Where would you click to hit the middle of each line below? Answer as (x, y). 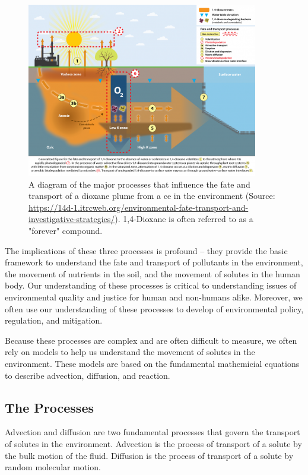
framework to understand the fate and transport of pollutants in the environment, (154, 262)
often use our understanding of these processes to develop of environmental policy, (154, 308)
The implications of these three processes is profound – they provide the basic (146, 250)
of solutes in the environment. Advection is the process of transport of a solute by (153, 443)
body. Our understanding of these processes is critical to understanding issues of (151, 285)
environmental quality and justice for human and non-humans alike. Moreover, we (154, 297)
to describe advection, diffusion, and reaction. (88, 375)
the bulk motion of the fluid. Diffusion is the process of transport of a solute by (149, 455)
